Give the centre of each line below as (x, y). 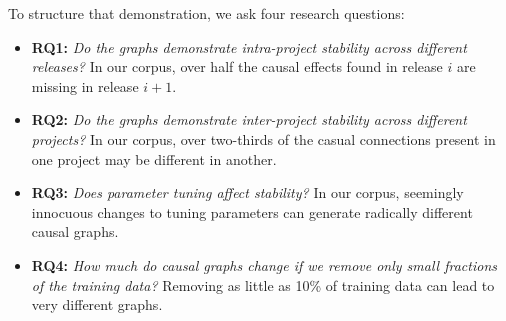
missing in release (85, 85)
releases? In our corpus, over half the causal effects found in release (237, 66)
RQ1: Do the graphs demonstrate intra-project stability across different (249, 46)
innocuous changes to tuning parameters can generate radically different (252, 211)
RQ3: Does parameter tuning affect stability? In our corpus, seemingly (247, 192)
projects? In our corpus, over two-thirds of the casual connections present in (263, 138)
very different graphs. (97, 304)
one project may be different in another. (154, 158)
